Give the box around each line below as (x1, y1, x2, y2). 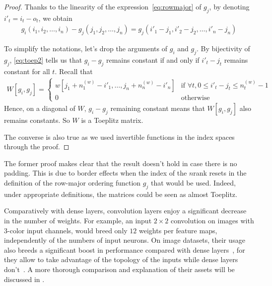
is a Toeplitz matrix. (81, 115, 143, 125)
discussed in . (4, 274, 45, 284)
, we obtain (38, 12, 72, 23)
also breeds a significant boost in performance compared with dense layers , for (4, 244, 245, 255)
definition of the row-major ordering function (4, 177, 141, 188)
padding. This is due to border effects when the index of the (4, 168, 187, 178)
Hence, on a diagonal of (4, 103, 75, 113)
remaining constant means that (110, 103, 205, 113)
